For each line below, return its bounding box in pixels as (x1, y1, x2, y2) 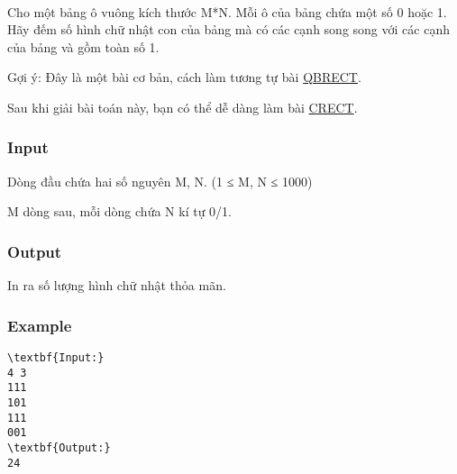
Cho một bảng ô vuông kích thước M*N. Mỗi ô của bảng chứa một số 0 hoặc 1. (7, 2, 447, 21)
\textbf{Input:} (7, 351, 105, 364)
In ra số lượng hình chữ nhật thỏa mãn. (7, 276, 226, 295)
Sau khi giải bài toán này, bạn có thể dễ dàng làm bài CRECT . (7, 97, 358, 116)
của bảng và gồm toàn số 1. (7, 37, 160, 56)
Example (7, 314, 72, 336)
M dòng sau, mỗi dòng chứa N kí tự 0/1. (7, 202, 232, 221)
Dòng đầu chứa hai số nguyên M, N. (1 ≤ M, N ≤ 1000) (7, 171, 313, 190)
